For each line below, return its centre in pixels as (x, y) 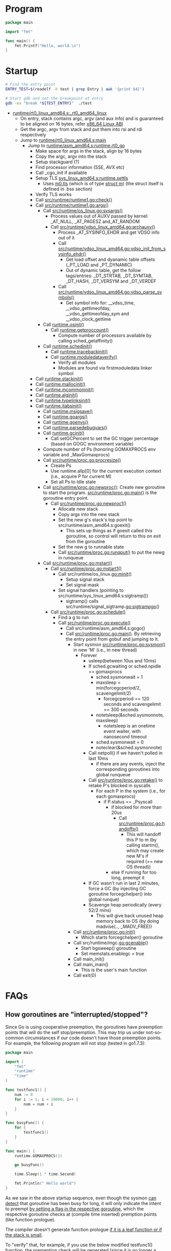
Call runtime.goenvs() (66, 422)
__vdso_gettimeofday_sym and (97, 313)
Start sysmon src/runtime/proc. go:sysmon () (119, 644)
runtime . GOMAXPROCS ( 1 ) (38, 1156)
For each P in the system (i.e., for (131, 791)
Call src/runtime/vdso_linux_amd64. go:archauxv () (103, 227)
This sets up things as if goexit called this (109, 530)
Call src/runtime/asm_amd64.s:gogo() (106, 628)
